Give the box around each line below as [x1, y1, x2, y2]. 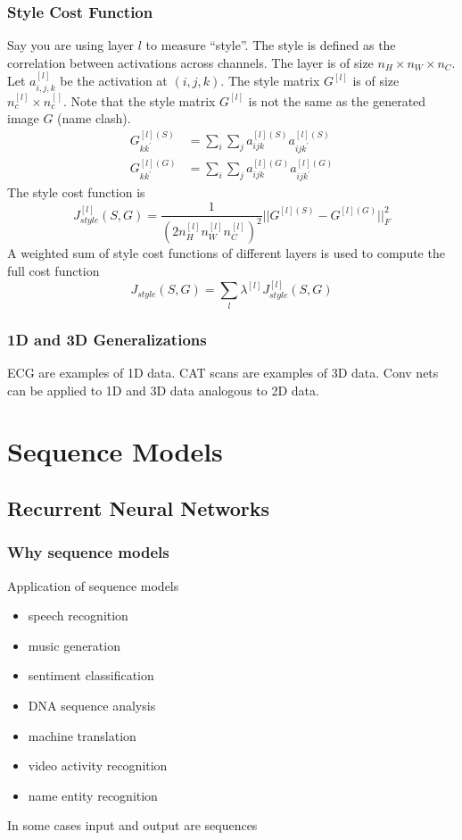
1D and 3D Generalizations [7, 328, 207, 350]
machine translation [28, 726, 136, 744]
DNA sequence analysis [28, 695, 156, 714]
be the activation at [60, 71, 168, 90]
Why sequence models [7, 541, 169, 563]
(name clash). [57, 109, 131, 128]
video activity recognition [28, 756, 168, 775]
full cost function [7, 262, 100, 280]
